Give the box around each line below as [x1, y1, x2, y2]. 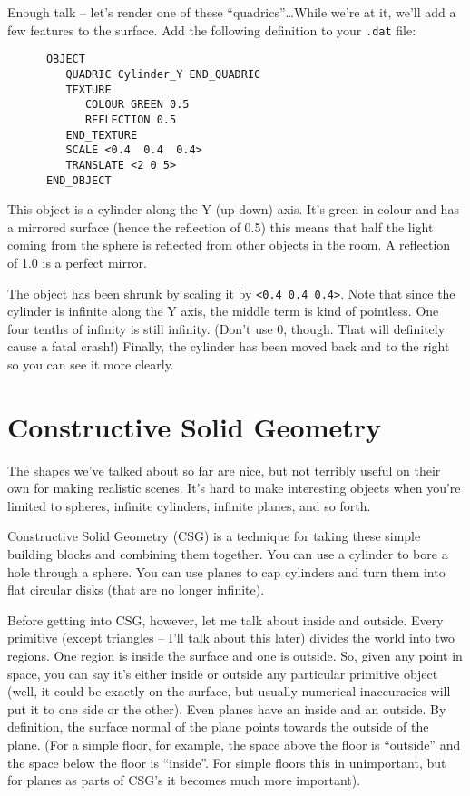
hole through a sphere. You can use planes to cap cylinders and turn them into [7, 562, 446, 581]
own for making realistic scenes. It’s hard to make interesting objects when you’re [7, 478, 461, 497]
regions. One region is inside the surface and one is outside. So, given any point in [7, 646, 463, 665]
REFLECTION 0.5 [84, 113, 177, 126]
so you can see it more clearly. [7, 354, 174, 373]
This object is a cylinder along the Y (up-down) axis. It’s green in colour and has [7, 200, 459, 219]
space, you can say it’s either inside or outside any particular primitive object [7, 663, 438, 683]
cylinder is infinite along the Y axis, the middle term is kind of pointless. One [7, 301, 439, 320]
